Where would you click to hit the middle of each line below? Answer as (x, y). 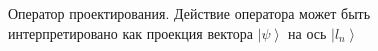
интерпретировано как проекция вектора (130, 32)
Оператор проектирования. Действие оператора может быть (189, 13)
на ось (307, 32)
